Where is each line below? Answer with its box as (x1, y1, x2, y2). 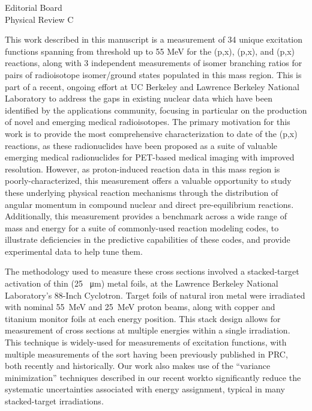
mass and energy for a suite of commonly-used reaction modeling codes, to (5, 221, 279, 234)
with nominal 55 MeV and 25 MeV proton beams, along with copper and (5, 300, 275, 313)
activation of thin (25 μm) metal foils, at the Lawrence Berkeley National (5, 277, 278, 290)
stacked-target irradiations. (5, 395, 104, 407)
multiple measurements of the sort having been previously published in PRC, (5, 347, 288, 360)
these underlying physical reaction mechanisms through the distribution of (5, 186, 278, 198)
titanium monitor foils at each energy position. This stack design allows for (5, 312, 281, 324)
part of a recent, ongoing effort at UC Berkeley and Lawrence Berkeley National (5, 80, 299, 93)
